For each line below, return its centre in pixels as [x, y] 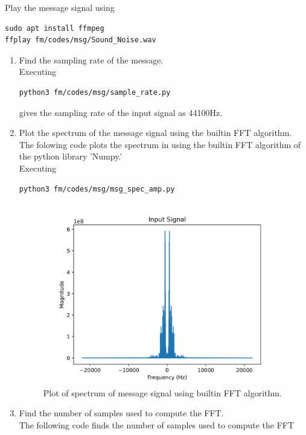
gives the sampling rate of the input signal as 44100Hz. [121, 112]
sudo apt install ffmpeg [55, 28]
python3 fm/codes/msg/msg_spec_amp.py [97, 189]
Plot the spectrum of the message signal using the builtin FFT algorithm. [155, 133]
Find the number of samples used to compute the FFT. [121, 413]
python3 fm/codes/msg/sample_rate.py [95, 92]
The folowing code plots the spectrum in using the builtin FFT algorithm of [160, 144]
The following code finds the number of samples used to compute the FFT [157, 425]
